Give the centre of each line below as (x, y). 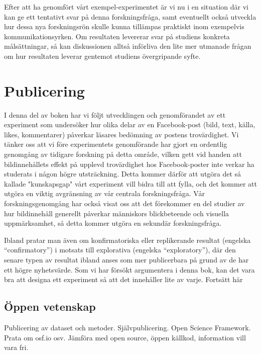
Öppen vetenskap (50, 306)
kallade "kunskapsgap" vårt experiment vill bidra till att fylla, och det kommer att (130, 183)
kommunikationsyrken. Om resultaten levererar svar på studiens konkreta (117, 36)
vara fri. (16, 347)
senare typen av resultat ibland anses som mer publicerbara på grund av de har (126, 259)
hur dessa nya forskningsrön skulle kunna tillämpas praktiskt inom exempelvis (124, 26)
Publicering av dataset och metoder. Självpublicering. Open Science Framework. (127, 327)
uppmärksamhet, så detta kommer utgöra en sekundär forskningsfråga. (113, 223)
